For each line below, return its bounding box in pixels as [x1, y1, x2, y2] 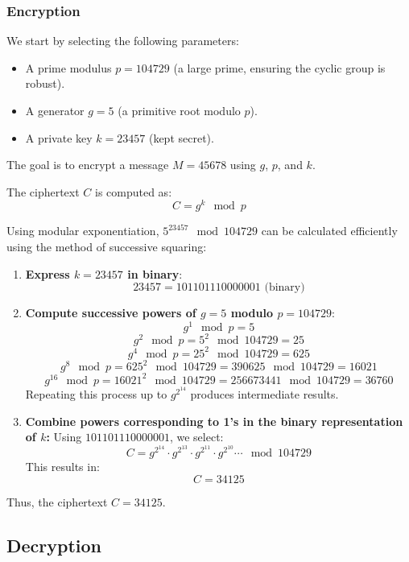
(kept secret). [148, 129, 214, 146]
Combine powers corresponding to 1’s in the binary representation [25, 412, 403, 429]
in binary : [127, 265, 183, 282]
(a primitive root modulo [118, 102, 241, 118]
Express [25, 265, 70, 282]
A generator [25, 102, 85, 118]
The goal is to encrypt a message [6, 156, 169, 173]
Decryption [6, 532, 102, 557]
